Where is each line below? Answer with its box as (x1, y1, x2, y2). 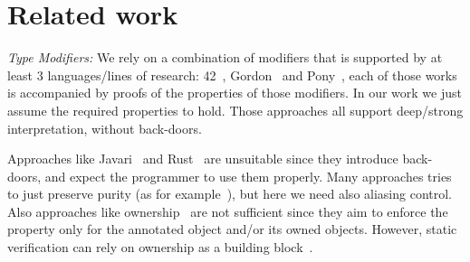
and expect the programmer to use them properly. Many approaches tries (44, 166, 452, 185)
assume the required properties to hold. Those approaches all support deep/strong (7, 100, 464, 119)
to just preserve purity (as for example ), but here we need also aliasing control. (7, 184, 453, 203)
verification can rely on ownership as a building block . (7, 238, 313, 257)
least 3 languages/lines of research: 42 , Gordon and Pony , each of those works (7, 65, 457, 84)
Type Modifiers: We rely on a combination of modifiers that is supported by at (7, 48, 443, 67)
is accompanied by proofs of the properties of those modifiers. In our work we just (7, 83, 462, 102)
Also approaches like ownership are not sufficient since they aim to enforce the (7, 201, 448, 220)
